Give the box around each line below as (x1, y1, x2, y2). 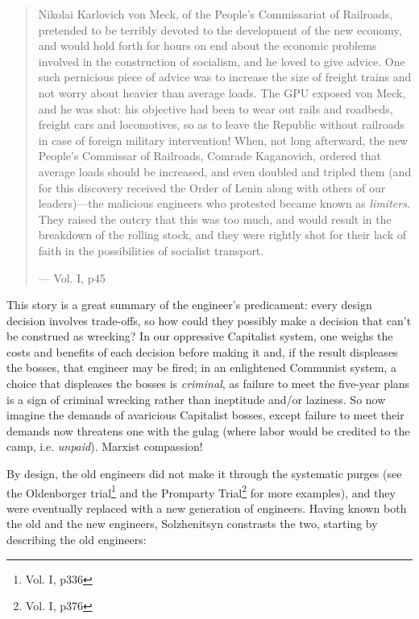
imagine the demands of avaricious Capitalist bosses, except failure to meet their (6, 406, 404, 423)
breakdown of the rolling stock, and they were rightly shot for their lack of (38, 226, 406, 243)
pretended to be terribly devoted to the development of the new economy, (38, 21, 402, 38)
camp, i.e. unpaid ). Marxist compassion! (6, 438, 203, 455)
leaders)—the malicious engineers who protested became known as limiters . (38, 195, 410, 212)
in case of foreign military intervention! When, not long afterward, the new (38, 131, 409, 148)
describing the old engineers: (6, 531, 147, 548)
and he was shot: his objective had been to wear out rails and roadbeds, (38, 100, 393, 117)
